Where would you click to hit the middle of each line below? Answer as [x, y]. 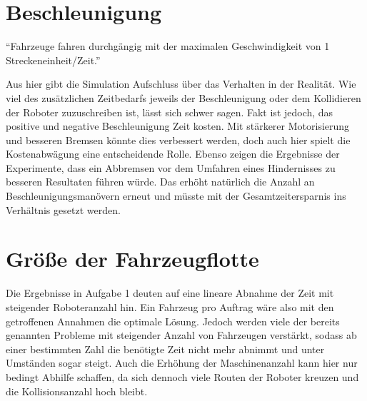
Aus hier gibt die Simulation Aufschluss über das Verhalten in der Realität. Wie [181, 84]
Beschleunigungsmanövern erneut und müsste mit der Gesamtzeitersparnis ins [176, 196]
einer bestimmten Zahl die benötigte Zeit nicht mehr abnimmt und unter [165, 349]
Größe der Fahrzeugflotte [132, 259]
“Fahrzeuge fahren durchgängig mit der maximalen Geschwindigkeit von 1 [168, 46]
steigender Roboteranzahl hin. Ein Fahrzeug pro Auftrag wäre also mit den [170, 306]
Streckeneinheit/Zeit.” [53, 60]
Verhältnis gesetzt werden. [63, 209]
